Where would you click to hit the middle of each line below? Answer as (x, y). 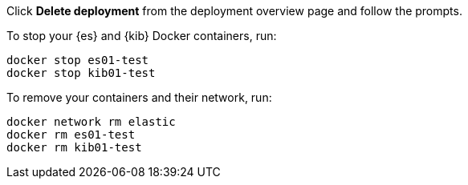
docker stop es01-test (78, 60)
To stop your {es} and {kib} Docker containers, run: (142, 36)
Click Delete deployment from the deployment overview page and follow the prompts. (234, 11)
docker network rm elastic (91, 122)
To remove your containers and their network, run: (139, 97)
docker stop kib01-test (81, 73)
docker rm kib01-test (74, 147)
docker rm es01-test (71, 135)
